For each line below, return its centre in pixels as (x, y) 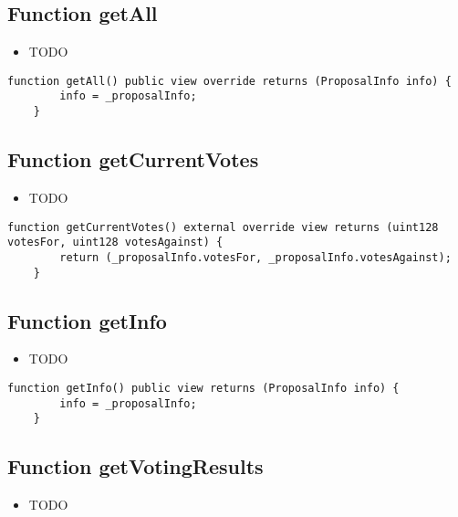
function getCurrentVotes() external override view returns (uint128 (223, 227)
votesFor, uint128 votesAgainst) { (115, 243)
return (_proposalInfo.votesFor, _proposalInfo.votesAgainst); (255, 257)
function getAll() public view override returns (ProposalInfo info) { (229, 81)
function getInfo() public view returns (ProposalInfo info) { (203, 388)
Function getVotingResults (135, 466)
